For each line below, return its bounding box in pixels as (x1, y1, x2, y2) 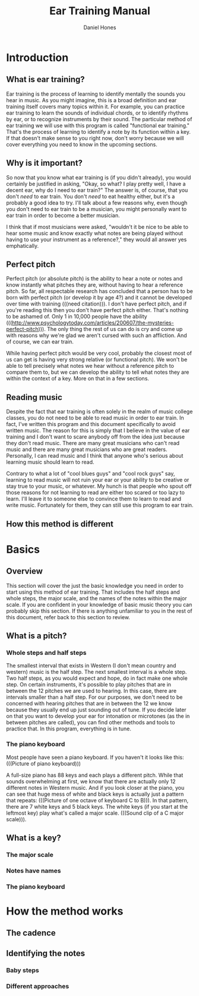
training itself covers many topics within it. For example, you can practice (6, 103, 185, 110)
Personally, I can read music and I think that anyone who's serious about (6, 452, 184, 459)
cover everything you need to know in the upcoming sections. (6, 141, 157, 148)
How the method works (6, 904, 124, 918)
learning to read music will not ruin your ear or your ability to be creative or (6, 477, 189, 484)
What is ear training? (6, 74, 85, 84)
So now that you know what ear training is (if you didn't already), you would (6, 174, 191, 181)
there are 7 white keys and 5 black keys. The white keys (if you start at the (6, 803, 188, 810)
